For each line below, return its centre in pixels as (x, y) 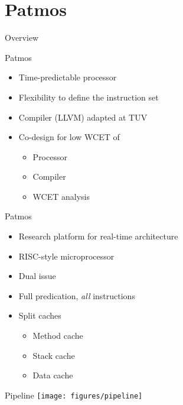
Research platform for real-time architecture (98, 236)
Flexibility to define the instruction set (89, 97)
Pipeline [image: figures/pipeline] (74, 395)
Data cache (53, 375)
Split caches (40, 315)
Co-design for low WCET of (69, 137)
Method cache (58, 336)
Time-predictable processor (68, 77)
